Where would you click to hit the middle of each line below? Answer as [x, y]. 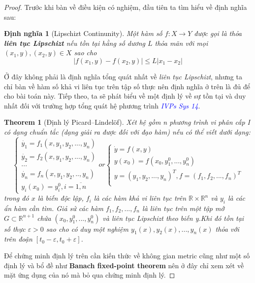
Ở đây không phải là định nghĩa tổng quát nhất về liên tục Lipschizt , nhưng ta [123, 76]
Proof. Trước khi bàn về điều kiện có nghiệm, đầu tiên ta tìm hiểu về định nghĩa [126, 7]
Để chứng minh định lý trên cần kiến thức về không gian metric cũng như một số [127, 255]
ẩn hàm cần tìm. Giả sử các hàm [54, 208]
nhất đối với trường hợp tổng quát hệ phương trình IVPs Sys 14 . [102, 105]
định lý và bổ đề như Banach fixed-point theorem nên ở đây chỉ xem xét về [124, 265]
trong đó [16, 198]
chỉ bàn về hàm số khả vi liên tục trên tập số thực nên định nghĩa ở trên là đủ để [127, 86]
